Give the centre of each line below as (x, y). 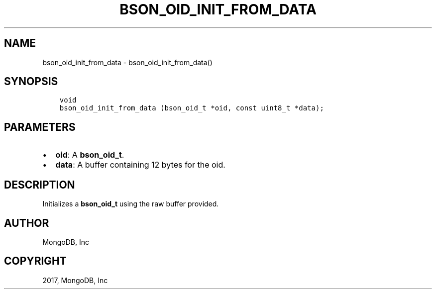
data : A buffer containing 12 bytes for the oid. (140, 165)
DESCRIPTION (40, 185)
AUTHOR (27, 223)
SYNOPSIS (31, 82)
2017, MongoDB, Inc (75, 280)
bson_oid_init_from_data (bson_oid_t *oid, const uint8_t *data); (192, 108)
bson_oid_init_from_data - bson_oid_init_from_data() (127, 62)
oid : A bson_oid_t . (90, 155)
